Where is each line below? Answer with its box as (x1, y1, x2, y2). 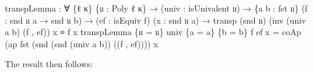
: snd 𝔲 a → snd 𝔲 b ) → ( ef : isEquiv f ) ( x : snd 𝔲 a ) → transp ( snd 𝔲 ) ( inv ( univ (5, 13, 306, 26)
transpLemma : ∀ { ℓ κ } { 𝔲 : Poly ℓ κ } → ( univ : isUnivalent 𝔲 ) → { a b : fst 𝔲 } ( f (5, 2, 308, 14)
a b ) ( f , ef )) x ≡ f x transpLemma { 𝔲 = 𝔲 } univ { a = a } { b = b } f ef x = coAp (5, 25, 301, 38)
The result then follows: (5, 57, 93, 70)
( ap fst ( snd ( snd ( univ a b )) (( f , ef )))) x (5, 37, 158, 50)
